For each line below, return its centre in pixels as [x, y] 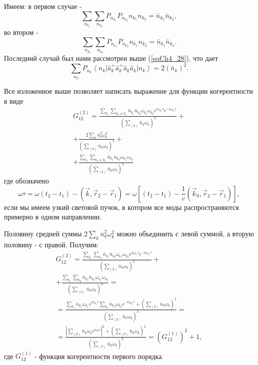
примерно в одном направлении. [53, 217]
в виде [14, 100]
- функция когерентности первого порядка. [99, 356]
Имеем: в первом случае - [43, 6]
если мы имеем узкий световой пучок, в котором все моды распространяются [122, 207]
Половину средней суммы [43, 233]
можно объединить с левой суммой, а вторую [185, 233]
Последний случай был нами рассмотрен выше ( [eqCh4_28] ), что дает [111, 58]
